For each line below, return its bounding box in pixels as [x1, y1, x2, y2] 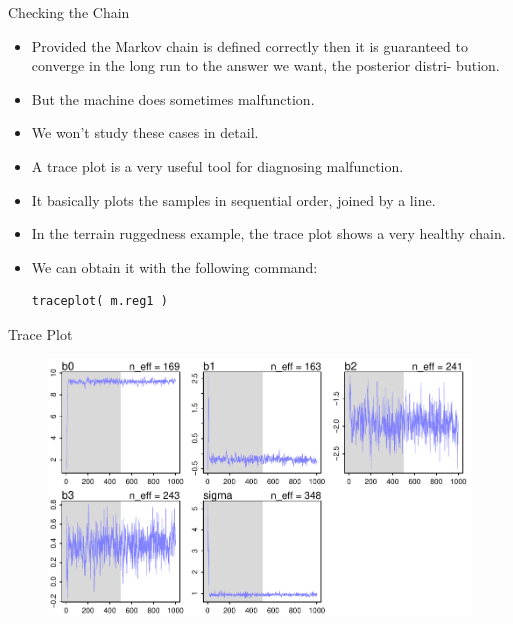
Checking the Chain [8, 2, 130, 22]
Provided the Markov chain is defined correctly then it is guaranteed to [31, 35, 468, 56]
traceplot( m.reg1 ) [31, 294, 168, 309]
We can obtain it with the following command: [31, 256, 318, 277]
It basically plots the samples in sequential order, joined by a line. [31, 189, 436, 210]
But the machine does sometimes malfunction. [31, 88, 315, 109]
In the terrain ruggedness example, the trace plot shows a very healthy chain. [31, 223, 506, 244]
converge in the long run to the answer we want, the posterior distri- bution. [31, 55, 500, 76]
